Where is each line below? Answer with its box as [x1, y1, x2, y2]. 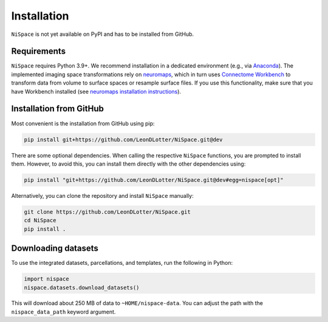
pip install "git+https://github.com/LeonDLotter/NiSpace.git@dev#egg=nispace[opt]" [24, 177, 284, 183]
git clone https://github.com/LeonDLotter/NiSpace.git [24, 208, 191, 215]
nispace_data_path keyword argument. [11, 308, 116, 315]
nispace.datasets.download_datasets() [24, 284, 140, 291]
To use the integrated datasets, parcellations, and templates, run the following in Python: [11, 259, 233, 267]
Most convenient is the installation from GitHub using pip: [11, 119, 155, 127]
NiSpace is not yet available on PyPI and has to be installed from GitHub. [11, 30, 194, 38]
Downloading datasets [11, 243, 98, 254]
